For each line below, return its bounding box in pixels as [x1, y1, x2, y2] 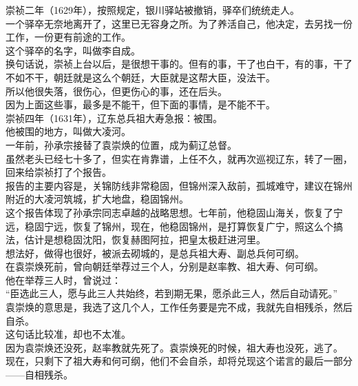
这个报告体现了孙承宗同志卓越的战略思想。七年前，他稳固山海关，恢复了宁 [6, 205, 343, 219]
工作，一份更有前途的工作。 [6, 30, 131, 44]
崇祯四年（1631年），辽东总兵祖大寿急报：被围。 [6, 110, 222, 125]
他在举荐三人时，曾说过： [6, 272, 121, 287]
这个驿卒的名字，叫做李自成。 [6, 43, 140, 57]
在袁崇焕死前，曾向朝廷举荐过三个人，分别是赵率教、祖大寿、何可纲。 [6, 259, 324, 274]
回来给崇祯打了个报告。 [6, 165, 112, 179]
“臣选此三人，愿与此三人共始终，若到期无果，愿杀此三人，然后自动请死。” [6, 286, 338, 301]
